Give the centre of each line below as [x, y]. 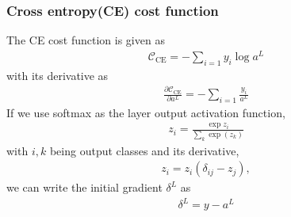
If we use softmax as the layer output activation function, [146, 112]
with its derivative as [57, 75]
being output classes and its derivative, [144, 150]
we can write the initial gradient [84, 187]
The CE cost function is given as [86, 40]
